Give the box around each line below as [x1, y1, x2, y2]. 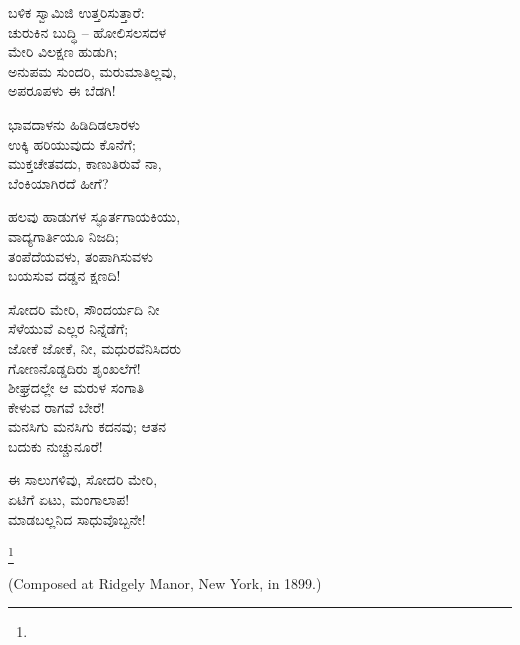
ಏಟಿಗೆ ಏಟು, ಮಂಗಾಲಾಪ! [8, 489, 130, 510]
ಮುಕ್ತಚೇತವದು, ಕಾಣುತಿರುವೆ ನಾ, [8, 153, 162, 174]
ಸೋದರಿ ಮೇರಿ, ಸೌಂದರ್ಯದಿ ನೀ [8, 298, 160, 319]
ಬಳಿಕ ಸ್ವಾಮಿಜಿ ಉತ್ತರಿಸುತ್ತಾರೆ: [8, 2, 145, 22]
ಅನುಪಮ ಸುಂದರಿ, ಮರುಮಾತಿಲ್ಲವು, [8, 60, 177, 81]
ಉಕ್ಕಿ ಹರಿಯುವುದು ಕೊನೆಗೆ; [8, 133, 136, 154]
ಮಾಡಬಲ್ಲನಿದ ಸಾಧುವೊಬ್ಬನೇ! [8, 508, 146, 529]
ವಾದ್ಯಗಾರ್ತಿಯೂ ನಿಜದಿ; [8, 225, 119, 246]
